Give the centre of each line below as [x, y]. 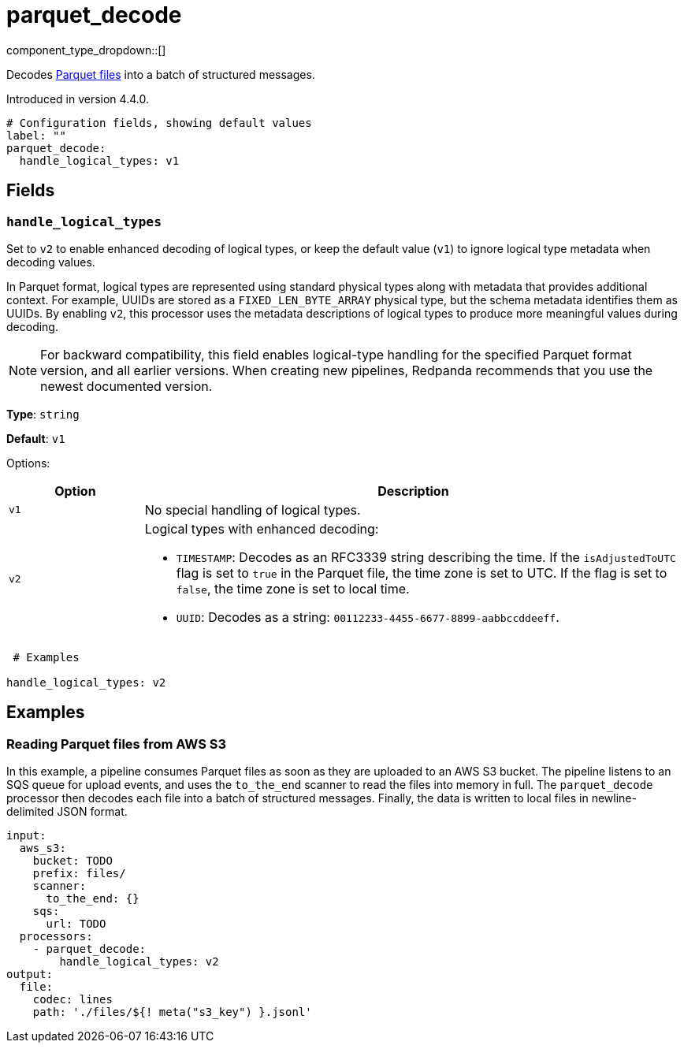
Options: [28, 463]
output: [30, 975]
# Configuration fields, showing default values [159, 123]
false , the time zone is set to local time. [293, 588]
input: [26, 836]
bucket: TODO [72, 861]
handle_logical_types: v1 [99, 160]
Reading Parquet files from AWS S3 [117, 744]
